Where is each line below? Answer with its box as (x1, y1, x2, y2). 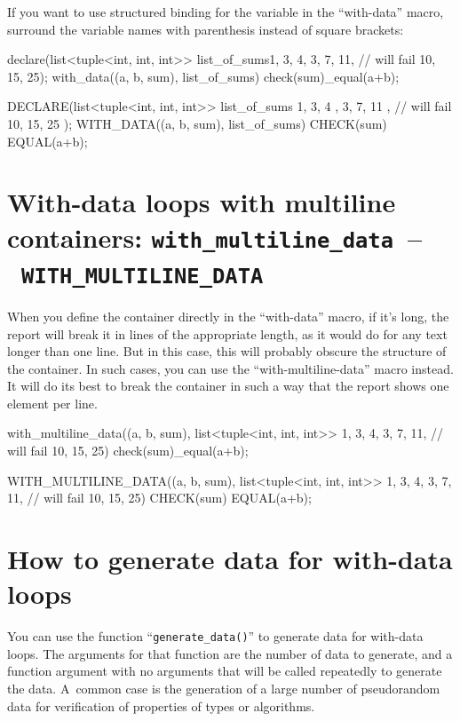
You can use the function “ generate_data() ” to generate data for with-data (7, 627, 424, 646)
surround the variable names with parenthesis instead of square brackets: (7, 20, 404, 38)
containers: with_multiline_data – (7, 218, 423, 255)
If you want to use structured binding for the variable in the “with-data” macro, (7, 3, 444, 20)
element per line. (7, 393, 98, 412)
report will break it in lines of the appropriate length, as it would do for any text (7, 324, 448, 343)
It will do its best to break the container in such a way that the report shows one (7, 376, 449, 395)
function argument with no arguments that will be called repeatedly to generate (7, 662, 442, 680)
